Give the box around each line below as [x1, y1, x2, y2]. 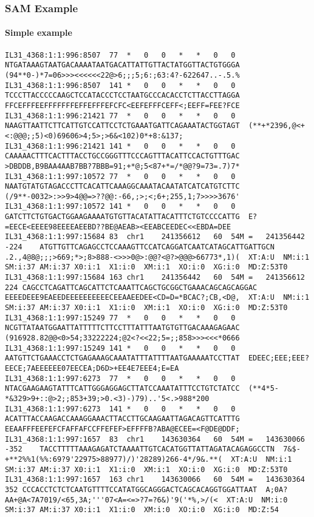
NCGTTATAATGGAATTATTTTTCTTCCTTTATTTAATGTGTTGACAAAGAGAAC [5, 323, 240, 333]
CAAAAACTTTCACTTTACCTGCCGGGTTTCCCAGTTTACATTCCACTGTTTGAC [5, 152, 240, 161]
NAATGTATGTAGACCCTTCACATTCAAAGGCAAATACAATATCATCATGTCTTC [5, 182, 240, 191]
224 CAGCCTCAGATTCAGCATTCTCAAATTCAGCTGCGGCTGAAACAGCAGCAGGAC [5, 283, 258, 292]
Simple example [5, 26, 72, 39]
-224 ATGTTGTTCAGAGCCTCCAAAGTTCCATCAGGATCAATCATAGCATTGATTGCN [5, 243, 275, 252]
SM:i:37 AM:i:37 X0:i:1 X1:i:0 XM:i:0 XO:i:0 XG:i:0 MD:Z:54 [5, 505, 279, 515]
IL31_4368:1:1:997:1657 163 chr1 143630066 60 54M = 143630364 [5, 475, 305, 484]
